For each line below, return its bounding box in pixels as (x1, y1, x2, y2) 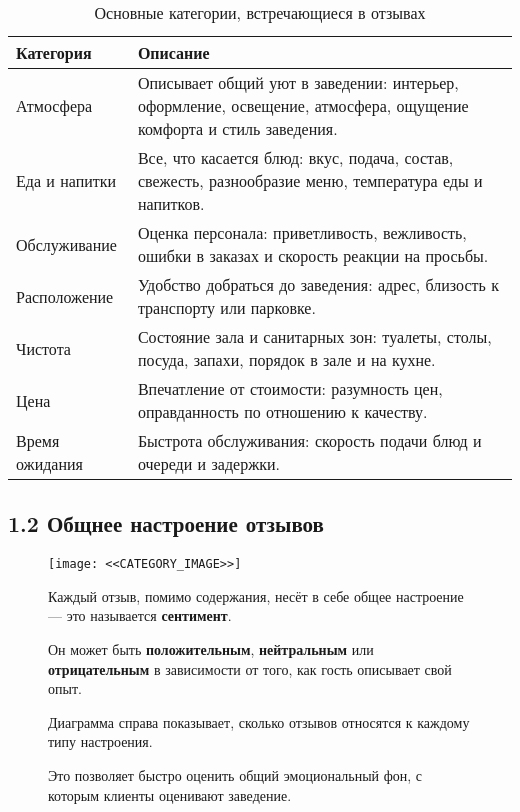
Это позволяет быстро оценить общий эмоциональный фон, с (48, 765, 423, 786)
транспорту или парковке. (137, 296, 316, 319)
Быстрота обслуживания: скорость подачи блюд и (137, 429, 482, 452)
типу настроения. (48, 731, 153, 752)
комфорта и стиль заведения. (137, 117, 338, 140)
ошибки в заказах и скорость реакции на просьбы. (137, 244, 489, 267)
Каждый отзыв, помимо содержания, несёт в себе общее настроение (48, 585, 464, 606)
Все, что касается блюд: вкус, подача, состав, (137, 146, 454, 169)
